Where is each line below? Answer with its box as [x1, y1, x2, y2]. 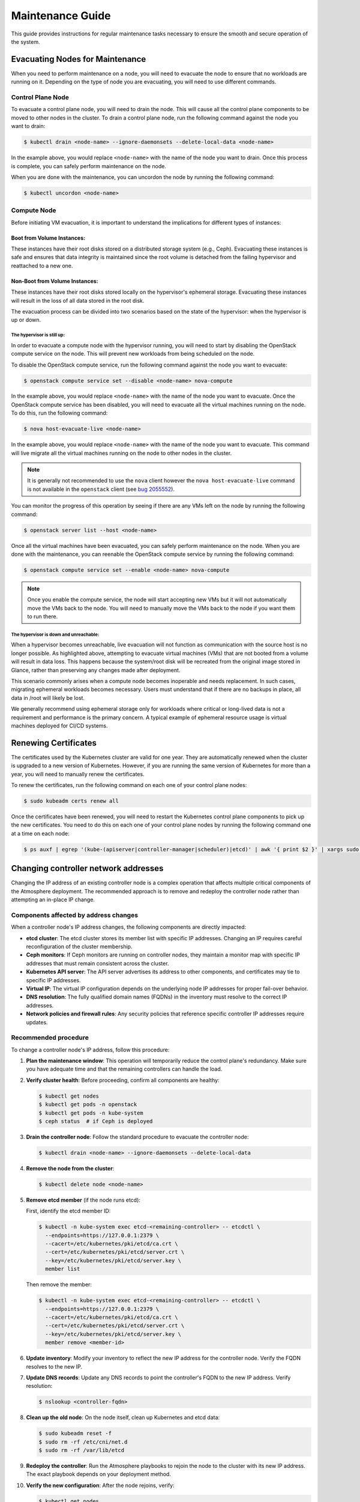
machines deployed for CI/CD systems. [11, 722, 108, 729]
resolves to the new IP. [26, 1363, 83, 1370]
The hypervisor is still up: [11, 332, 65, 338]
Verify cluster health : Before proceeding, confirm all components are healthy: [26, 1076, 220, 1084]
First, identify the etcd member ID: [26, 1208, 111, 1215]
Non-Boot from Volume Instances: [11, 277, 98, 285]
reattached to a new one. [11, 262, 73, 269]
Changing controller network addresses [11, 863, 164, 874]
